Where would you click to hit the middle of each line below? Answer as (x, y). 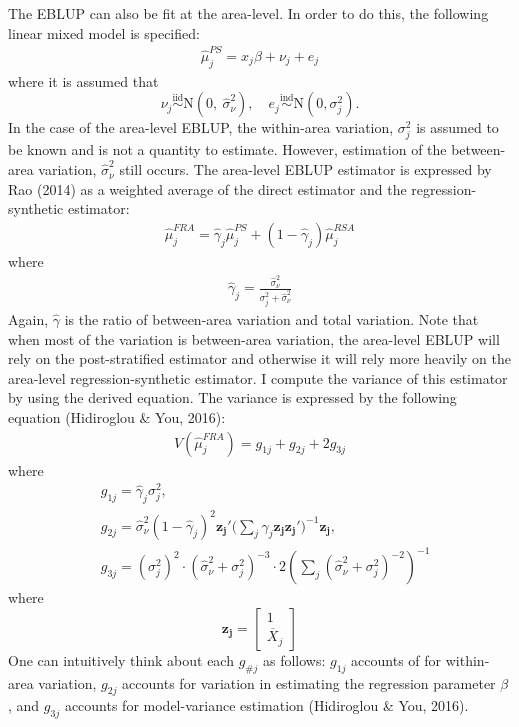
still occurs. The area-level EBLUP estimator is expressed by (305, 169)
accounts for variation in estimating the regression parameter (309, 682)
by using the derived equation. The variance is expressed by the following (232, 397)
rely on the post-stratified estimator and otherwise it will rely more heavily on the (259, 358)
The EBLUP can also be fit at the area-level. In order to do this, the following (248, 13)
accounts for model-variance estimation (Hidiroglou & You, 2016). (266, 705)
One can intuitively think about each (121, 659)
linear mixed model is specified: (104, 32)
